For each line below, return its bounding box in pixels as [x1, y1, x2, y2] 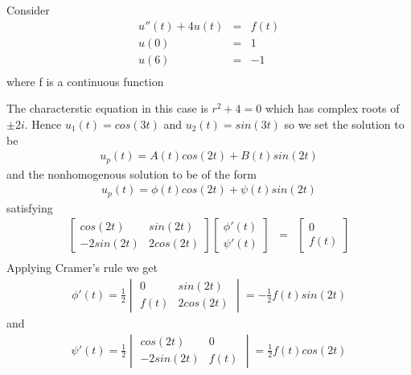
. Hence [24, 115, 62, 132]
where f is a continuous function [6, 72, 164, 89]
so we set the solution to [284, 115, 405, 132]
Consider [6, 2, 50, 18]
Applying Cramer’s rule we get [6, 259, 158, 276]
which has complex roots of [265, 100, 400, 117]
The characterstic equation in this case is [6, 100, 208, 117]
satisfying [6, 199, 53, 216]
